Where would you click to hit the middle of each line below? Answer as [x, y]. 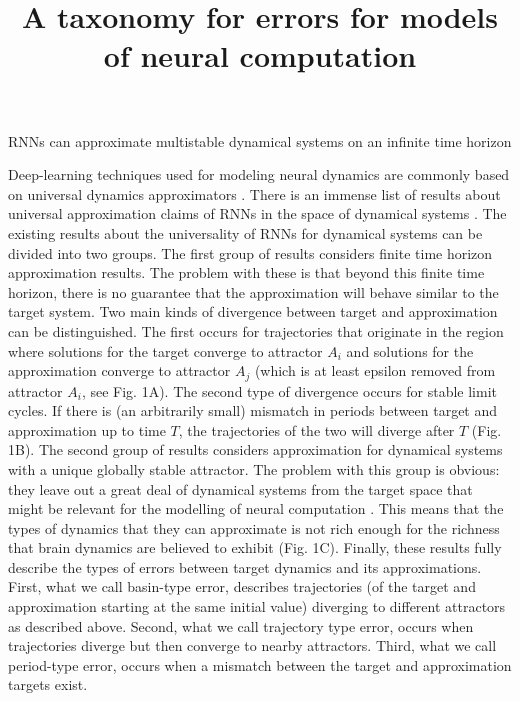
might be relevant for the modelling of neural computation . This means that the [256, 508]
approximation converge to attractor [119, 370]
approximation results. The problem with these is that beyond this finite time [246, 272]
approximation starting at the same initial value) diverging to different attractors [257, 606]
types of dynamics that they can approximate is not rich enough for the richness [254, 527]
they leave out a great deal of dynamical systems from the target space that [240, 488]
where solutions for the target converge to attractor [165, 350]
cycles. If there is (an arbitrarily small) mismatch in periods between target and [253, 410]
